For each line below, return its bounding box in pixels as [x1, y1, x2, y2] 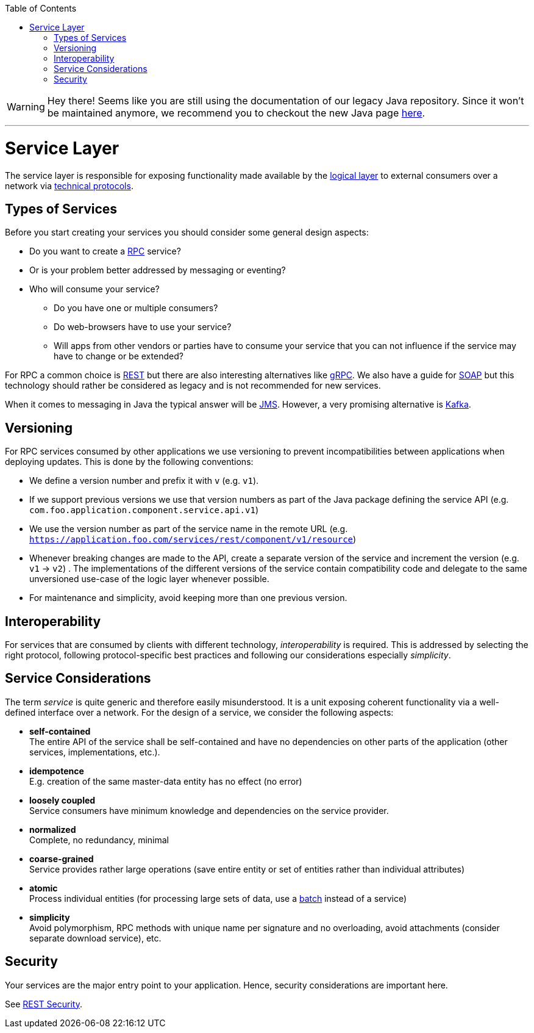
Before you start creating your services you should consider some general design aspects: [5, 227, 369, 238]
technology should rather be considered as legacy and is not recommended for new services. [5, 380, 381, 391]
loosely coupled [29, 794, 96, 805]
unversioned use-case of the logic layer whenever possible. [29, 574, 269, 585]
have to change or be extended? [54, 351, 183, 362]
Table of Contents [5, 3, 77, 13]
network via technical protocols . [5, 180, 133, 191]
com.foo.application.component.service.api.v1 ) [29, 505, 258, 516]
